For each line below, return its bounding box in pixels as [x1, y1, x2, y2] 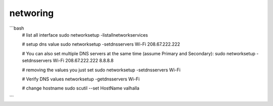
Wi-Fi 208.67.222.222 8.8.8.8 [53, 58, 114, 64]
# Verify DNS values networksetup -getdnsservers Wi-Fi [22, 76, 140, 82]
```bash [9, 25, 24, 31]
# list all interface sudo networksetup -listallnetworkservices [22, 32, 148, 38]
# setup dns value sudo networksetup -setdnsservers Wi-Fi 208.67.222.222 [22, 41, 180, 47]
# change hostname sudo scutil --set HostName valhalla [22, 85, 140, 91]
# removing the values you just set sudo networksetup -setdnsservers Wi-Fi [22, 67, 180, 73]
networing [9, 8, 54, 19]
